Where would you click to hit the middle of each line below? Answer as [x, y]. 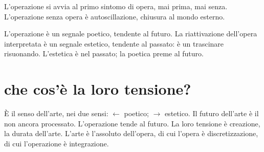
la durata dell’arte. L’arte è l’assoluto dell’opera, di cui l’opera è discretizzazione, [131, 133]
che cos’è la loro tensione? [98, 89]
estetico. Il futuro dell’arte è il [212, 113]
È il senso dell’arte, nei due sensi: [56, 113]
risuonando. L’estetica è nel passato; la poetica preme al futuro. [104, 53]
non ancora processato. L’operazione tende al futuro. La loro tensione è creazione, [132, 123]
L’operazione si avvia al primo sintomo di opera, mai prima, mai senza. [116, 6]
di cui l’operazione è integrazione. [57, 143]
